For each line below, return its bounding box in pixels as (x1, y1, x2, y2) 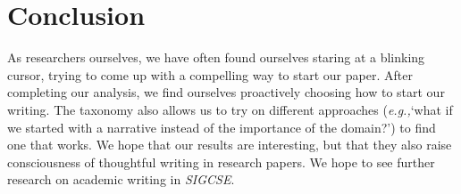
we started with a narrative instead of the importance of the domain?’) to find (7, 117, 436, 136)
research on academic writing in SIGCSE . (7, 170, 235, 189)
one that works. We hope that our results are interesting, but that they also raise (7, 135, 452, 154)
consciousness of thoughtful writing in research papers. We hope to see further (7, 152, 435, 171)
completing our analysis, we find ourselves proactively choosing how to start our (7, 83, 445, 101)
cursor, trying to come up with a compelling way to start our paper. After (7, 65, 413, 84)
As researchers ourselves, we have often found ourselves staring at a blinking (7, 48, 425, 67)
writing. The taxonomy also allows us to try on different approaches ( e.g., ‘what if (7, 100, 453, 118)
